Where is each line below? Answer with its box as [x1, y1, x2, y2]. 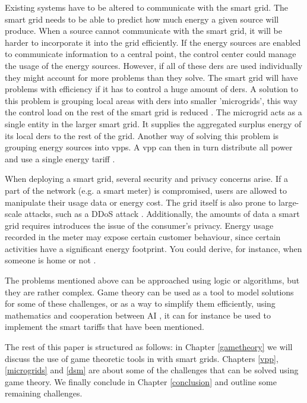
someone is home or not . [5, 254, 96, 266]
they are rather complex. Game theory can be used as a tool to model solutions [5, 285, 294, 298]
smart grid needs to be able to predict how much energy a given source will [5, 12, 279, 25]
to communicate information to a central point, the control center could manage [5, 48, 296, 60]
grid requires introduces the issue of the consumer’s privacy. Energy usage [5, 219, 274, 231]
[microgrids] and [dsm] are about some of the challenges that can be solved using [5, 364, 299, 376]
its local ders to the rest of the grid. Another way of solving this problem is [5, 129, 279, 141]
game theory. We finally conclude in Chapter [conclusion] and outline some [5, 375, 277, 388]
